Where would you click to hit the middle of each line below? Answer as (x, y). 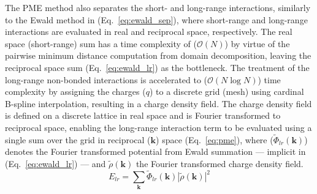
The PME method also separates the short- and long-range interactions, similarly (158, 7)
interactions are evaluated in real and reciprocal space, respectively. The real (149, 32)
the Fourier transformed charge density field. (220, 163)
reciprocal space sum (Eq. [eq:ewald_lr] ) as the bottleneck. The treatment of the (157, 67)
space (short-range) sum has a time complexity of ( (101, 43)
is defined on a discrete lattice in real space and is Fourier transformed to (143, 115)
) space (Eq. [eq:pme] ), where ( (215, 139)
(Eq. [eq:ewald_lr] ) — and (55, 163)
